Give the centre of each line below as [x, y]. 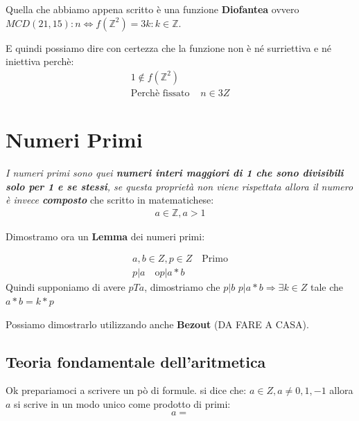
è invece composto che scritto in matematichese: [110, 200]
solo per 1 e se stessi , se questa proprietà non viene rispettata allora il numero [179, 186]
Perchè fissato [160, 93]
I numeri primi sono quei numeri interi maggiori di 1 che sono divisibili [175, 172]
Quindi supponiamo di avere [65, 287]
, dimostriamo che [182, 287]
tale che [327, 287]
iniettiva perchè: [40, 61]
